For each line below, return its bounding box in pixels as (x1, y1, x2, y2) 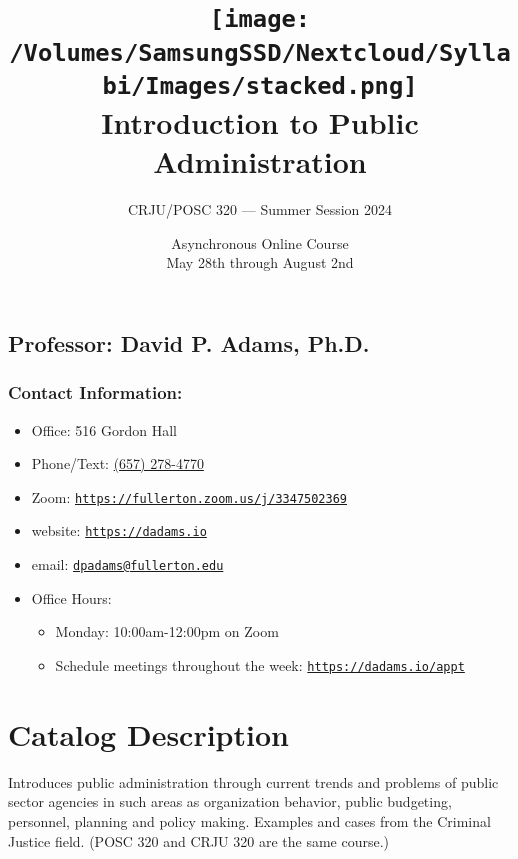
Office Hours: (31, 587, 112, 608)
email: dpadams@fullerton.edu (31, 554, 224, 575)
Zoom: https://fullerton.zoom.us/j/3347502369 (31, 486, 348, 507)
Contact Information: (8, 380, 183, 405)
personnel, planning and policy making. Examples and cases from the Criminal (8, 810, 491, 831)
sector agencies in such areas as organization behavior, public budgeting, (8, 791, 452, 812)
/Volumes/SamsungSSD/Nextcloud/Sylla (9, 38, 511, 67)
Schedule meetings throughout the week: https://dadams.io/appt (55, 654, 465, 675)
